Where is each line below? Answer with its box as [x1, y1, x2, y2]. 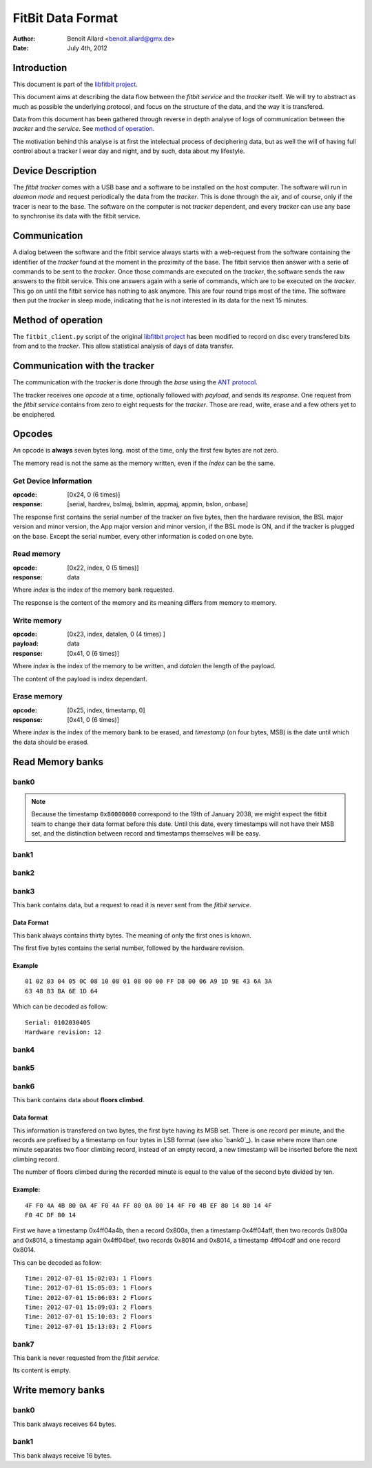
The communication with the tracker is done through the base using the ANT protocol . [12, 378, 258, 386]
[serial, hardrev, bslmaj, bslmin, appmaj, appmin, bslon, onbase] [67, 500, 248, 508]
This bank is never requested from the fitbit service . [12, 1354, 160, 1362]
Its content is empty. [12, 1366, 71, 1374]
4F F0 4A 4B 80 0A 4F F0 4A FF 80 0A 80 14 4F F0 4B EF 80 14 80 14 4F [25, 1201, 272, 1209]
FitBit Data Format [12, 10, 118, 25]
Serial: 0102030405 [25, 1018, 91, 1026]
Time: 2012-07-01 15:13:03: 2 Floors [25, 1323, 153, 1330]
